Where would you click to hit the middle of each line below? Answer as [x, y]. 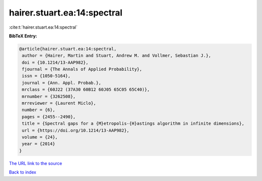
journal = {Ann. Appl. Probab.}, [62, 83]
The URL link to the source [36, 163]
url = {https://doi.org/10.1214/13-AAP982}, [76, 130]
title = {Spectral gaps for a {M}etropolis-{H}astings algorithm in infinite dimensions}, [133, 123]
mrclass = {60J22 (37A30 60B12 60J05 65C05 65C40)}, [86, 90]
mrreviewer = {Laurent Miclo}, [59, 103]
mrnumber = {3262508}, [49, 96]
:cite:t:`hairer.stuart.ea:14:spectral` [43, 27]
